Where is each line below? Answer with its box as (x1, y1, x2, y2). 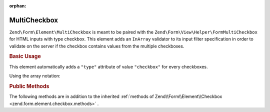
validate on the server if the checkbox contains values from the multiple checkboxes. (9, 43, 184, 49)
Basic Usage (9, 53, 41, 60)
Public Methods (9, 82, 49, 89)
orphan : (9, 3, 26, 8)
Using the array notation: (9, 73, 60, 79)
